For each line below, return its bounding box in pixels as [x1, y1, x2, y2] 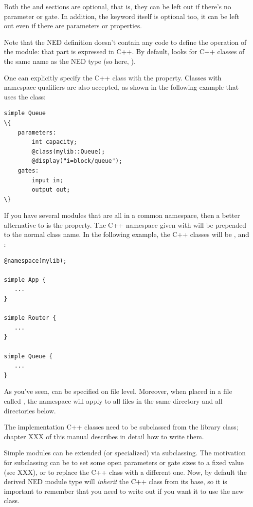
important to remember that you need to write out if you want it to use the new [4, 486, 244, 496]
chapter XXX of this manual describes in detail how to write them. [4, 431, 204, 441]
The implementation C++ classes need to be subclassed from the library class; [4, 422, 238, 432]
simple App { [4, 276, 46, 283]
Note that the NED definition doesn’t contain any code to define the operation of [4, 37, 247, 47]
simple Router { [4, 314, 56, 322]
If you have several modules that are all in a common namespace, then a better [4, 210, 240, 220]
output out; [32, 186, 71, 194]
